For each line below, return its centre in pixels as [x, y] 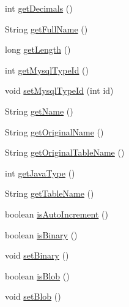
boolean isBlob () [37, 275]
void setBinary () [37, 255]
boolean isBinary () [41, 234]
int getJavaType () [40, 172]
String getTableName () [50, 193]
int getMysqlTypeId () [47, 70]
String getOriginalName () [54, 131]
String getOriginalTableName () [65, 152]
